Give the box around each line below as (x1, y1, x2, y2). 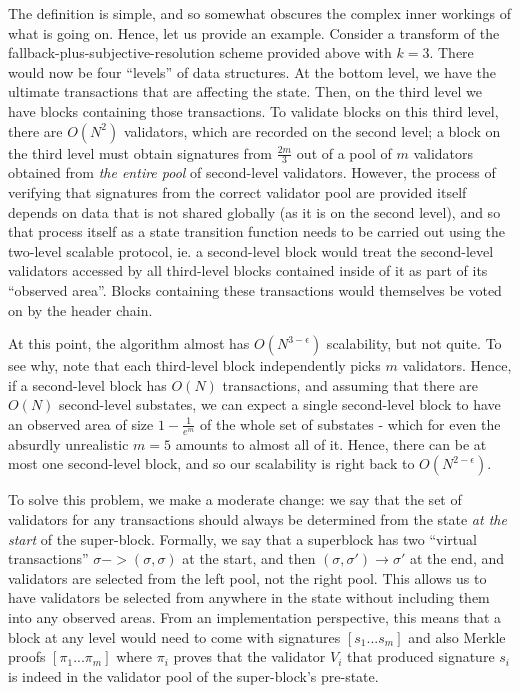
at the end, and (409, 548, 505, 569)
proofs (8, 646, 46, 667)
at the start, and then (182, 548, 316, 569)
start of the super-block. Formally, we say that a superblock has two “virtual (8, 528, 477, 549)
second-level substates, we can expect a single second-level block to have (59, 394, 501, 415)
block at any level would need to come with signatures (8, 626, 341, 647)
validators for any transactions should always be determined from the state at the (8, 508, 507, 529)
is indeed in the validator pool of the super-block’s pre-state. (8, 665, 379, 686)
